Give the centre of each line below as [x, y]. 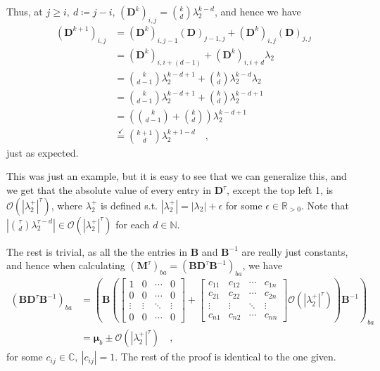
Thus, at [25, 11]
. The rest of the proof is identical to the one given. [226, 357]
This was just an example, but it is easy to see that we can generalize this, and [177, 176]
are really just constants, [295, 251]
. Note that [325, 205]
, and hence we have [258, 11]
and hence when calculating [66, 265]
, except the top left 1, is [280, 190]
